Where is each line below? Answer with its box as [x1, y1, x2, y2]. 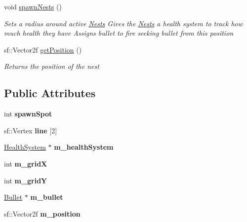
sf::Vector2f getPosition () [4, 44, 82, 55]
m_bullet [30, 192, 63, 202]
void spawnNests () [4, 1, 62, 11]
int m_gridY [4, 175, 47, 185]
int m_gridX [4, 158, 47, 168]
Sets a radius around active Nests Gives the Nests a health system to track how [4, 18, 243, 28]
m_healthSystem [54, 142, 114, 152]
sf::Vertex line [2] [4, 125, 57, 135]
